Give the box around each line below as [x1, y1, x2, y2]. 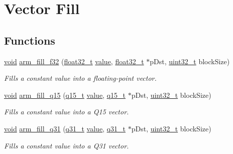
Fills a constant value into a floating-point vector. [4, 73, 157, 83]
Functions [4, 32, 55, 48]
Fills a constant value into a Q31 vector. [4, 140, 129, 150]
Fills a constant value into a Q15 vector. [4, 106, 129, 117]
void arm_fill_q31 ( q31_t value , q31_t [4, 123, 126, 133]
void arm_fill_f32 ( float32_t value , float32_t [4, 56, 144, 66]
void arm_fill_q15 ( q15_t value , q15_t [4, 89, 126, 100]
